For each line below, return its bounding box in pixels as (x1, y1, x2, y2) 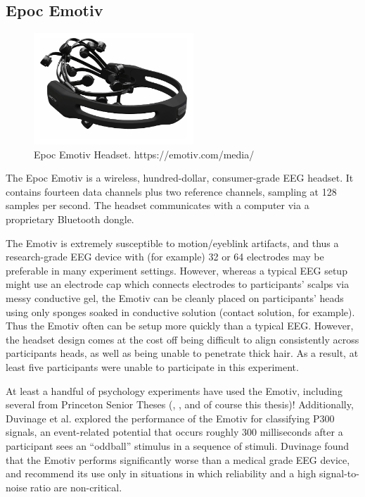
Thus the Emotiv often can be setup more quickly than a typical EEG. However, (6, 318, 354, 333)
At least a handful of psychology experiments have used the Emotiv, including (6, 383, 342, 398)
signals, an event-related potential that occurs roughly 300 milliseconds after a (6, 424, 343, 439)
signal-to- (319, 466, 359, 481)
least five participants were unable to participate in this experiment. (6, 359, 299, 374)
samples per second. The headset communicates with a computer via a (6, 198, 309, 213)
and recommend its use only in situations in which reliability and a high (6, 466, 316, 481)
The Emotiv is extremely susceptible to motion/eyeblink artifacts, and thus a (6, 235, 339, 250)
